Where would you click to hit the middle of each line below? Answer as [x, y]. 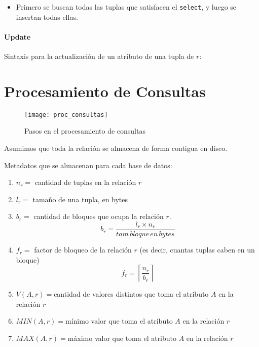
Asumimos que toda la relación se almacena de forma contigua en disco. [116, 148]
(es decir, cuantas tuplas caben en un [197, 250]
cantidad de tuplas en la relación [85, 182]
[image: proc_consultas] [66, 115]
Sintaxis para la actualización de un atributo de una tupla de [99, 56]
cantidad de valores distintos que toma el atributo [131, 294]
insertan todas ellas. [47, 17]
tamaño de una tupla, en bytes [80, 199]
